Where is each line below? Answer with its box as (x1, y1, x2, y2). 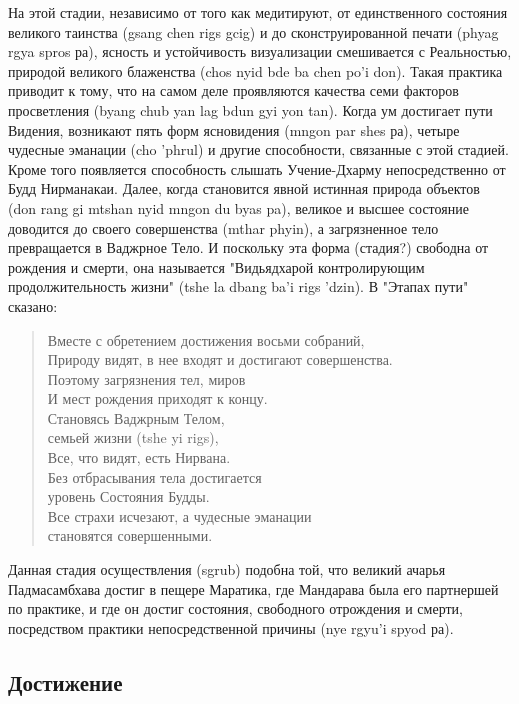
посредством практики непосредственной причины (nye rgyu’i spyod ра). (8, 617, 454, 638)
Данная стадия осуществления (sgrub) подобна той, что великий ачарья (8, 559, 446, 580)
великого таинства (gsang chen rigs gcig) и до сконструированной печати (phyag (8, 21, 499, 42)
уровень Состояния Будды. (47, 486, 210, 507)
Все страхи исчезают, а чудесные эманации (47, 505, 312, 526)
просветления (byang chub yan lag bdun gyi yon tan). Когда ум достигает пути (8, 99, 493, 120)
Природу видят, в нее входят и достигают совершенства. (47, 349, 393, 370)
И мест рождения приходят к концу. (47, 388, 268, 409)
